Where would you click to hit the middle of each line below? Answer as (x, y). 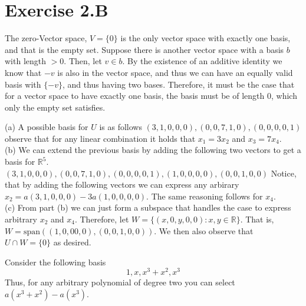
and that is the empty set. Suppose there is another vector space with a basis (144, 49)
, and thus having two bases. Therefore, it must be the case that (178, 84)
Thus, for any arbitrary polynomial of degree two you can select (120, 282)
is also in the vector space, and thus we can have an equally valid (175, 72)
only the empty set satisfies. (55, 107)
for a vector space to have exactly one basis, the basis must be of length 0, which (151, 96)
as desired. (72, 242)
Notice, (284, 173)
